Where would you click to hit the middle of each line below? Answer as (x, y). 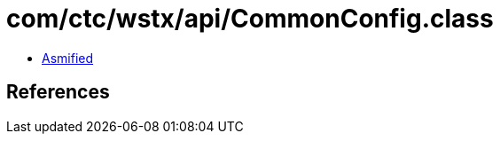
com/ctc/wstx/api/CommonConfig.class (250, 19)
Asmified (68, 58)
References (58, 92)
